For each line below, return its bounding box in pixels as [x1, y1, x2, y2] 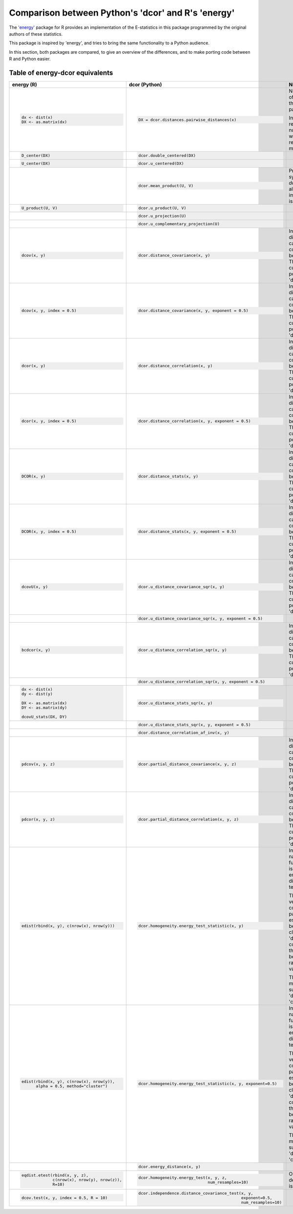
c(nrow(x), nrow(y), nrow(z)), [52, 1177, 122, 1183]
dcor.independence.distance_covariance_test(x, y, [138, 1191, 253, 1196]
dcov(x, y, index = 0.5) [21, 308, 77, 314]
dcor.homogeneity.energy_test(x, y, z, [138, 1175, 227, 1180]
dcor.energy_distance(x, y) [138, 1164, 201, 1169]
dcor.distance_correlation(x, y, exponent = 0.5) [138, 419, 251, 424]
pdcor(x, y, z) [21, 817, 56, 822]
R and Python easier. [9, 56, 51, 62]
